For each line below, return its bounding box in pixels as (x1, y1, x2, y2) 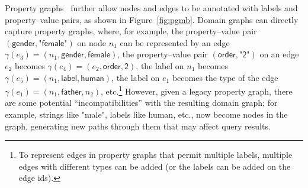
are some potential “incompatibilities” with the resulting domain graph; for (5, 96, 278, 109)
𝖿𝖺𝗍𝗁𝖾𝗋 (61, 87, 82, 96)
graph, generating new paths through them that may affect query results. (5, 119, 271, 132)
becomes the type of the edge (172, 71, 278, 83)
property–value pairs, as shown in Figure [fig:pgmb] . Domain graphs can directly (5, 13, 299, 25)
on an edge (259, 48, 299, 60)
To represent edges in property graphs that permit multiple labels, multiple (18, 148, 293, 161)
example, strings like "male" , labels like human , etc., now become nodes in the (5, 108, 288, 120)
